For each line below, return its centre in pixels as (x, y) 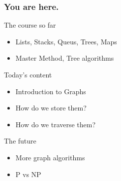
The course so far (30, 25)
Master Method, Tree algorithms (65, 58)
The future (20, 141)
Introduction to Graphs (51, 91)
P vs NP (28, 174)
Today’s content (28, 74)
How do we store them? (51, 108)
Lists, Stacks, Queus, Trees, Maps (66, 41)
